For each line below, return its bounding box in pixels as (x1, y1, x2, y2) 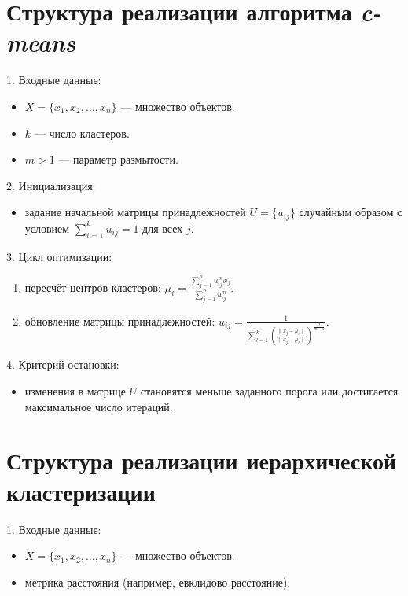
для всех (142, 219, 183, 236)
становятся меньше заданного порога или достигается (140, 383, 399, 399)
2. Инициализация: (6, 177, 96, 193)
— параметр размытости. (58, 151, 178, 167)
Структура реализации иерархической (6, 444, 397, 476)
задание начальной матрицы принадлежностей (24, 204, 246, 220)
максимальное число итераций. (24, 398, 173, 414)
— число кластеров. (34, 124, 130, 141)
